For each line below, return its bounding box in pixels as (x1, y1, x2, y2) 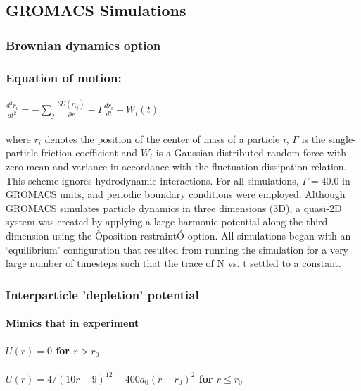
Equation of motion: (6, 68, 122, 86)
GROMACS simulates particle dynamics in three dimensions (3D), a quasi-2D (6, 200, 342, 215)
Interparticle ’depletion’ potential (6, 285, 199, 303)
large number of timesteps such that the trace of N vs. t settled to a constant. (6, 256, 341, 271)
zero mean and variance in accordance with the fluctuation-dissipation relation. (6, 159, 347, 173)
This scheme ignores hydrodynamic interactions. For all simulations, (6, 173, 299, 187)
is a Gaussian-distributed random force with (156, 145, 346, 160)
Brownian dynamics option (6, 36, 161, 54)
